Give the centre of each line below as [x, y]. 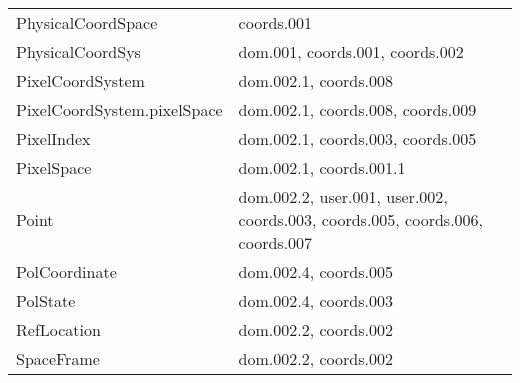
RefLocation [58, 329]
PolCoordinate [66, 271]
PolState [46, 300]
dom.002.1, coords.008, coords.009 [357, 109]
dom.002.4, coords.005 [315, 271]
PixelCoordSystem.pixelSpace [119, 109]
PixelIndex [53, 138]
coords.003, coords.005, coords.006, [361, 219]
